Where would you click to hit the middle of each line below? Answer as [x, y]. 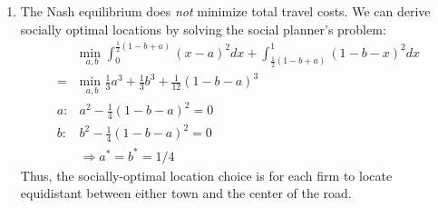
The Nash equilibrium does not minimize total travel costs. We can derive [225, 11]
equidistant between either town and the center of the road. [186, 193]
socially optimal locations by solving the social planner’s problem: [203, 29]
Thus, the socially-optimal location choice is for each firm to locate [206, 175]
